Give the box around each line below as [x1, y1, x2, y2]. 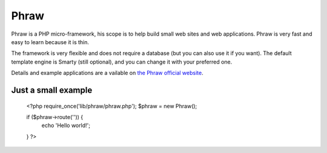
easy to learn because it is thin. [11, 38, 90, 45]
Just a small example [11, 85, 93, 95]
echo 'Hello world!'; [41, 122, 91, 129]
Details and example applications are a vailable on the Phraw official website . [11, 70, 203, 77]
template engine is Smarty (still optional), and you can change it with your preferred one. [11, 58, 233, 65]
